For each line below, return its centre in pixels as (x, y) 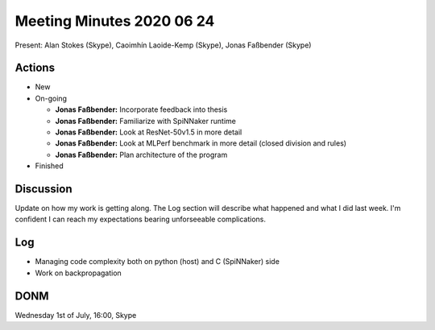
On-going (51, 98)
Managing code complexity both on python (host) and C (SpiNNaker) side (157, 262)
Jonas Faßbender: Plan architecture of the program (141, 155)
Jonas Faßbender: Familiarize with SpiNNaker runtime (146, 121)
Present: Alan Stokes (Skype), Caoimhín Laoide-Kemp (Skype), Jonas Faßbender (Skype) (163, 45)
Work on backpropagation (79, 273)
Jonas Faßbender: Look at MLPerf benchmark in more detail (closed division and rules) (201, 143)
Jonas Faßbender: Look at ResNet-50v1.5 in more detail (149, 132)
